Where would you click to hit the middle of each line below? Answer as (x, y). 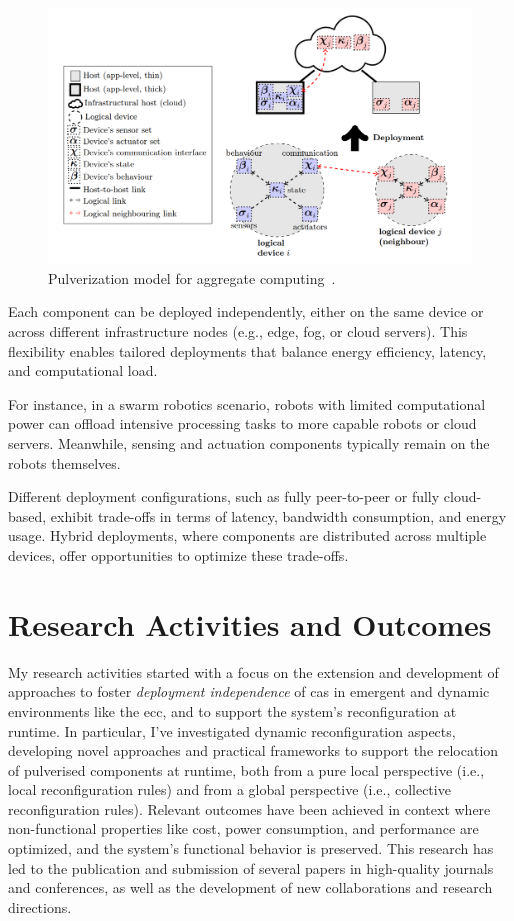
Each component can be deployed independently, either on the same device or (246, 311)
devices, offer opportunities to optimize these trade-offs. (178, 555)
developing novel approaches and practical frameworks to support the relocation (253, 750)
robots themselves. (64, 462)
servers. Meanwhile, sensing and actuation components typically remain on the (249, 443)
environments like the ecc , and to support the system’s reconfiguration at (232, 710)
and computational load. (83, 370)
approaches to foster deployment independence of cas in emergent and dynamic (249, 691)
